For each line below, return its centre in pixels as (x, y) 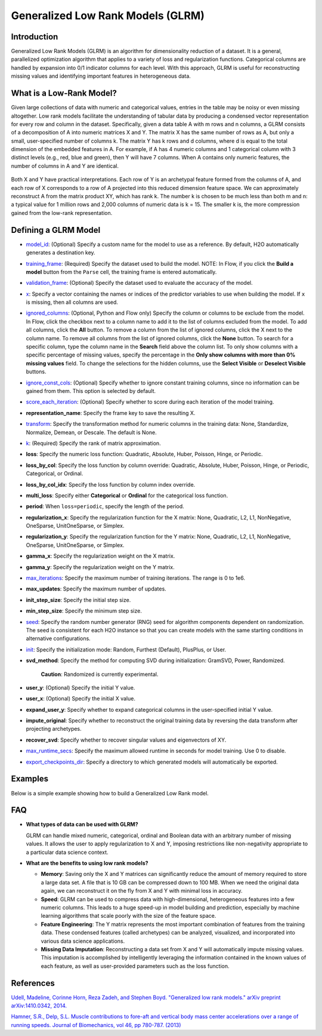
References (33, 983)
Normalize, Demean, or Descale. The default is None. (92, 432)
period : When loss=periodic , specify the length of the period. (105, 506)
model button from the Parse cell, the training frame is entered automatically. (121, 272)
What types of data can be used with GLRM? (82, 825)
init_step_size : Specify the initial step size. (78, 600)
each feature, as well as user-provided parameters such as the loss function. (135, 966)
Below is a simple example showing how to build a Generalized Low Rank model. (110, 793)
